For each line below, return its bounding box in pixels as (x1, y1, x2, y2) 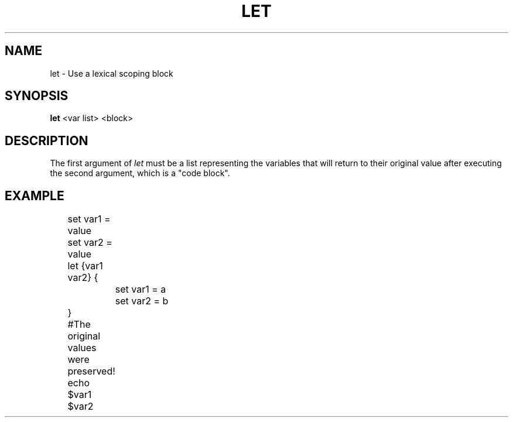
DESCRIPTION (5, 133, 88, 148)
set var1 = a (115, 283, 166, 296)
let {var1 (67, 260, 103, 272)
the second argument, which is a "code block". (50, 168, 230, 179)
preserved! (67, 365, 115, 378)
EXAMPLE (5, 188, 64, 203)
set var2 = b (115, 295, 169, 307)
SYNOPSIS (5, 88, 69, 104)
